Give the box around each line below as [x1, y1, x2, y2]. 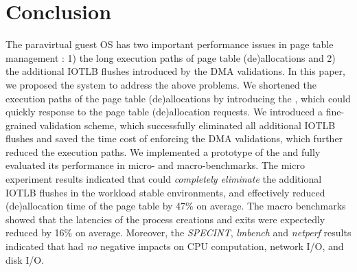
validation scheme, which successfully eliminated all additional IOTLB [39, 117, 336, 132]
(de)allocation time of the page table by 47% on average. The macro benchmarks [5, 199, 346, 213]
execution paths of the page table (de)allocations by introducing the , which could [5, 91, 351, 105]
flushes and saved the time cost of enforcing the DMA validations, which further [5, 131, 343, 146]
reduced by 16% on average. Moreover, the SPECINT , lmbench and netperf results [5, 225, 352, 240]
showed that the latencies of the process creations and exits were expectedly [5, 212, 325, 226]
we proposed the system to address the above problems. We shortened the [5, 77, 316, 91]
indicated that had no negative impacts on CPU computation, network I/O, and [5, 239, 344, 253]
